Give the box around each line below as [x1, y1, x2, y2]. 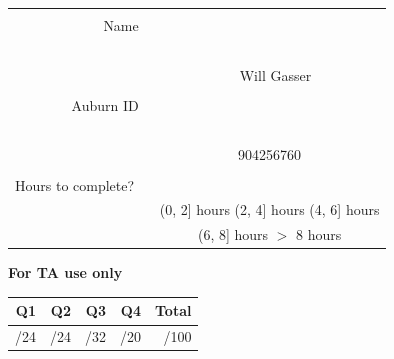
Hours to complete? [15, 174, 135, 195]
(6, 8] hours [197, 224, 269, 245]
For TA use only [8, 262, 123, 283]
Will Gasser [239, 64, 312, 85]
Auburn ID [71, 94, 139, 115]
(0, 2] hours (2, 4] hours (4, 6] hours [159, 199, 380, 220]
